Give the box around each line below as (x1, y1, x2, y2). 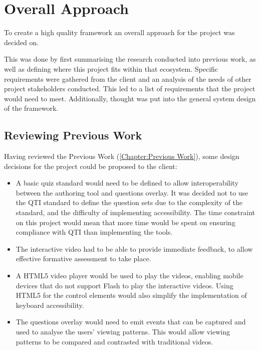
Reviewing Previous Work (4, 127, 142, 143)
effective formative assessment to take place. (16, 253, 151, 264)
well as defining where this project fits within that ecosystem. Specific (4, 63, 218, 74)
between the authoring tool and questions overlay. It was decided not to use (16, 187, 248, 198)
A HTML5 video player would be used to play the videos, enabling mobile (16, 270, 243, 281)
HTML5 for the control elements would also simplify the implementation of (16, 290, 247, 300)
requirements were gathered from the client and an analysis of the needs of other (4, 73, 251, 84)
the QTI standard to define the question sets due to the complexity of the (16, 197, 243, 208)
